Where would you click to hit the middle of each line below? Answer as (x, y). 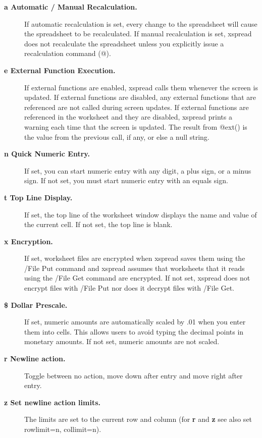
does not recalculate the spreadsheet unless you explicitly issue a (124, 43)
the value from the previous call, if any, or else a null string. (117, 136)
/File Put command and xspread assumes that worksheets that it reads (135, 268)
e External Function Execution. (60, 70)
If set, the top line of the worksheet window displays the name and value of (141, 214)
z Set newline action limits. (52, 402)
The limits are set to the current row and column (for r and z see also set (138, 419)
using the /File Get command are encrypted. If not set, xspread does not (137, 278)
